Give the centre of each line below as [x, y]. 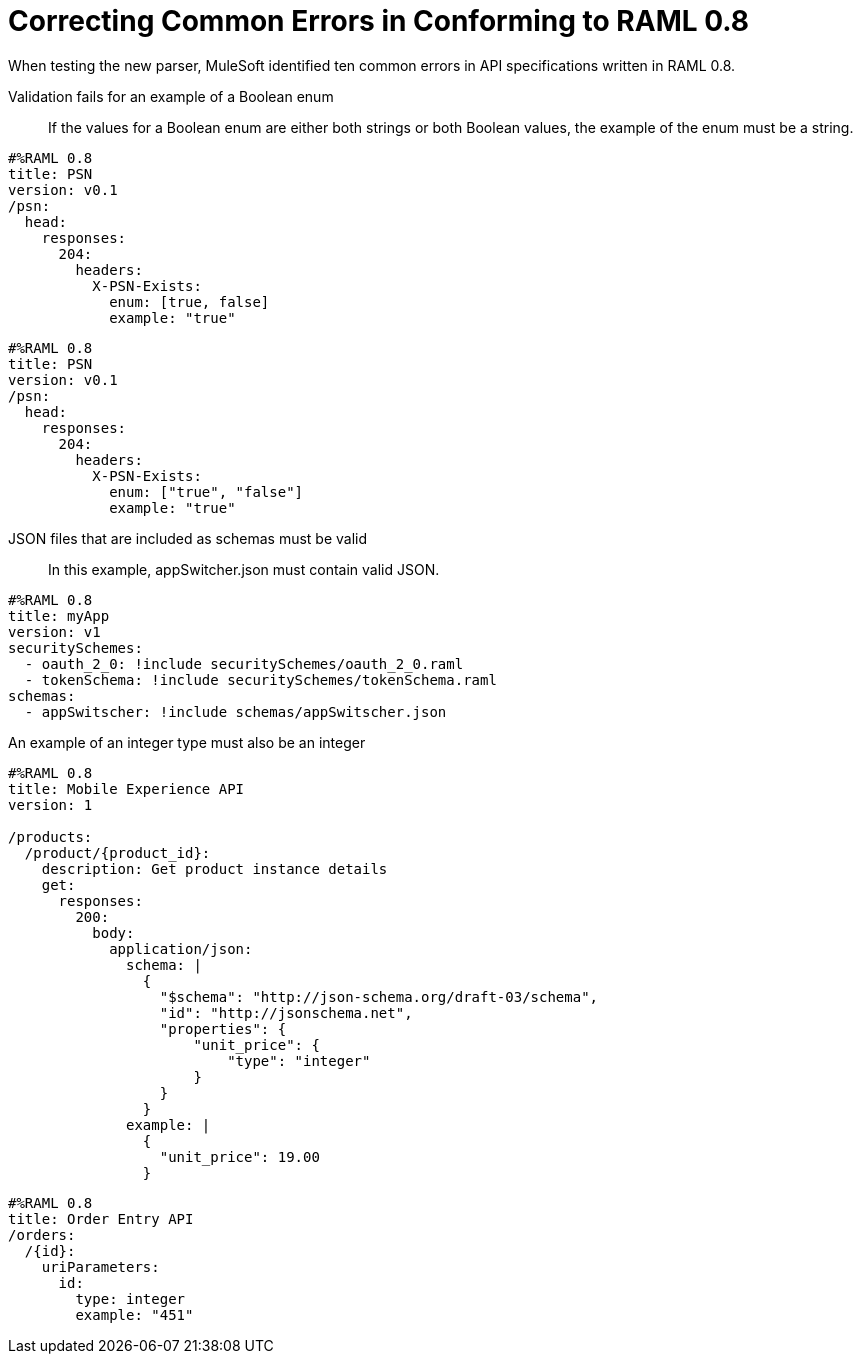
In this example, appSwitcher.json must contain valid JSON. [244, 569]
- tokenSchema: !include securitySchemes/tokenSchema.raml [260, 679]
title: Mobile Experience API [126, 788]
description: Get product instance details [214, 868]
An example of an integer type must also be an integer [187, 742]
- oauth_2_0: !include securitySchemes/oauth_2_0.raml [244, 663]
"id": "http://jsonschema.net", [286, 1012]
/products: [50, 836]
